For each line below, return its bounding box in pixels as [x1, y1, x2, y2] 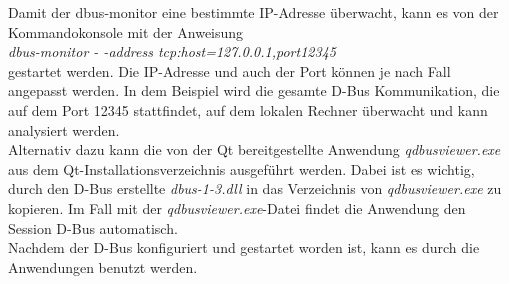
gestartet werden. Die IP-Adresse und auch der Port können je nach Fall [8, 60, 451, 81]
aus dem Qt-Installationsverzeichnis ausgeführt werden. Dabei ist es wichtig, [8, 158, 475, 179]
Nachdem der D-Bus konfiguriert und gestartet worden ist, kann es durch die [8, 237, 480, 258]
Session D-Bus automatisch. [8, 217, 178, 238]
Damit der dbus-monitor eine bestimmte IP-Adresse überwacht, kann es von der [8, 2, 499, 22]
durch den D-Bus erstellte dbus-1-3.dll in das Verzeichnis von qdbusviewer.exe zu [8, 178, 502, 199]
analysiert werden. [8, 119, 120, 140]
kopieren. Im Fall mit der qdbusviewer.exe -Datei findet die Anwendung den [8, 197, 466, 218]
